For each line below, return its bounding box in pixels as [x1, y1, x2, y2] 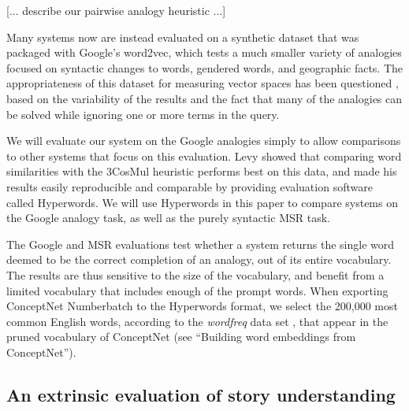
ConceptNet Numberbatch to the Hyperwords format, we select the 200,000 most [6, 298, 398, 314]
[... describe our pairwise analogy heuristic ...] [6, 2, 226, 18]
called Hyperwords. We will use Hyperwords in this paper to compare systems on [6, 194, 398, 210]
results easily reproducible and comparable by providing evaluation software [6, 178, 373, 194]
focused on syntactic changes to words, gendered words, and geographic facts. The [6, 59, 403, 76]
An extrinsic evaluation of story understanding [6, 382, 396, 406]
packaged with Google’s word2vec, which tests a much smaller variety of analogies [6, 44, 402, 61]
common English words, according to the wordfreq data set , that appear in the [6, 313, 389, 329]
